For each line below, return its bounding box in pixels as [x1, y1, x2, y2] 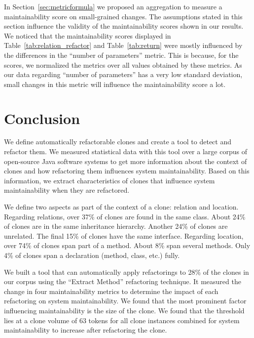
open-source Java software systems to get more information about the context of [4, 156, 247, 166]
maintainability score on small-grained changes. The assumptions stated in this [4, 11, 243, 21]
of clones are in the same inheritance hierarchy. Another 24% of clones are [4, 221, 228, 231]
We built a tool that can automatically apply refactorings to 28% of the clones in [4, 266, 249, 277]
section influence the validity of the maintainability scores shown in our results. [4, 21, 244, 31]
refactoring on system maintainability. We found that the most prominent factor [4, 296, 247, 306]
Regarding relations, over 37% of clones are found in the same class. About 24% [4, 211, 246, 221]
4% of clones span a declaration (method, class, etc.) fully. [4, 250, 180, 260]
